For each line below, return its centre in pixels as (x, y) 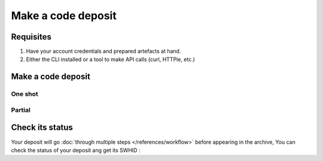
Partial (21, 110)
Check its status (42, 128)
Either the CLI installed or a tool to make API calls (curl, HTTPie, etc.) (111, 59)
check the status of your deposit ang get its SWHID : (76, 150)
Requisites (31, 37)
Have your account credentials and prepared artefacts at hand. (103, 51)
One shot (25, 94)
